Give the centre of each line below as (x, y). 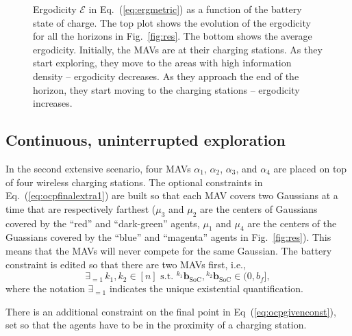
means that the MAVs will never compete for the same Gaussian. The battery (169, 250)
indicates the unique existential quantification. (206, 288)
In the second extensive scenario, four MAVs (98, 168)
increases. (53, 103)
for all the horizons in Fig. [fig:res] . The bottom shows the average (173, 36)
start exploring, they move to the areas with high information (162, 63)
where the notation (45, 288)
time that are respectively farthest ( (81, 208)
